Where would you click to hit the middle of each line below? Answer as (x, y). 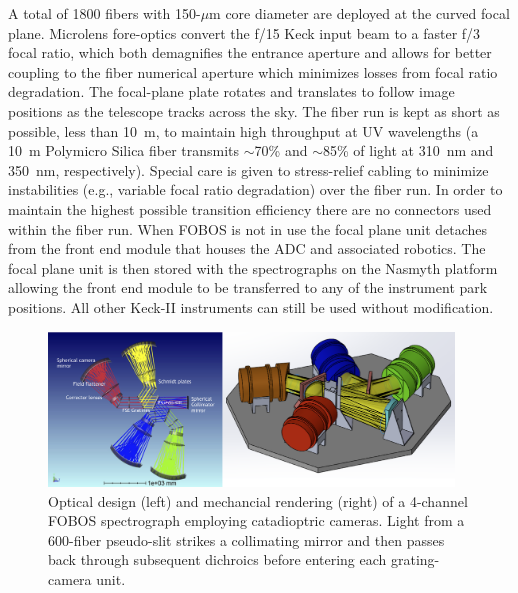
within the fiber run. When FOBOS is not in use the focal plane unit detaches (248, 228)
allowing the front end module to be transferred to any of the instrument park (248, 287)
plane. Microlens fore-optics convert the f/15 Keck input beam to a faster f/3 (244, 32)
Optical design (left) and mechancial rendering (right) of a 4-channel (258, 500)
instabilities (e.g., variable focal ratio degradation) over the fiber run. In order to (255, 189)
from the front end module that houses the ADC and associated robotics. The (247, 248)
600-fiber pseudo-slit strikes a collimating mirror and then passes (246, 539)
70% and (281, 150)
